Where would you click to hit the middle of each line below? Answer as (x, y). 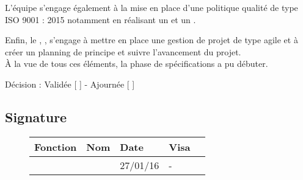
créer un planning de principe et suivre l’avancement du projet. (123, 51)
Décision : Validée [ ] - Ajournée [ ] (70, 84)
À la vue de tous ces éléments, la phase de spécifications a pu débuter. (137, 64)
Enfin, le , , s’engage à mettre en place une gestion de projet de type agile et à (151, 40)
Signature (36, 116)
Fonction (56, 147)
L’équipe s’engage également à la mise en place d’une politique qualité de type (151, 7)
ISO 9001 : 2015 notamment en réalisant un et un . (100, 19)
